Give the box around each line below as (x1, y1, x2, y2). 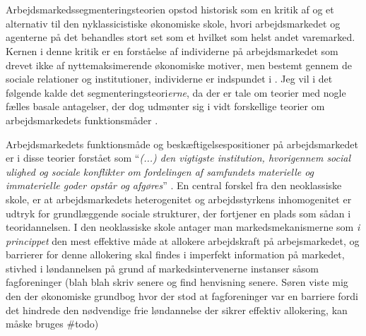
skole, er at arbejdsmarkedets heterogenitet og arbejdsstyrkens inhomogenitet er (6, 191, 352, 206)
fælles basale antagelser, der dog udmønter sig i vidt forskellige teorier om (6, 99, 325, 114)
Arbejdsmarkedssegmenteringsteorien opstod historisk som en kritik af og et (6, 2, 334, 17)
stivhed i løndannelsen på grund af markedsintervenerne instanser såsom (6, 260, 319, 275)
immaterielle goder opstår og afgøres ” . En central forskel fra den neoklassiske (6, 178, 342, 193)
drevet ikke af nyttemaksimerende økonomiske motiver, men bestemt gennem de (6, 57, 352, 72)
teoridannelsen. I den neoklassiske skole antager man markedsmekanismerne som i (6, 220, 360, 234)
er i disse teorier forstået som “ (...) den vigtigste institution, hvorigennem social (6, 150, 351, 165)
